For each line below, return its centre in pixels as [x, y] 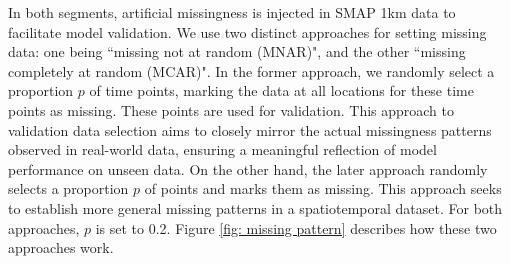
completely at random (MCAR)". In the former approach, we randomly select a [251, 70]
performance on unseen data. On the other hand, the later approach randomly [248, 168]
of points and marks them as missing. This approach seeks [323, 188]
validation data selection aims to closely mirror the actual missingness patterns [250, 129]
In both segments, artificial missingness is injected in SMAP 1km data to [232, 12]
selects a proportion [68, 188]
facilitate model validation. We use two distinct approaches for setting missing [247, 31]
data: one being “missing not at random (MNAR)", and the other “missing [237, 51]
